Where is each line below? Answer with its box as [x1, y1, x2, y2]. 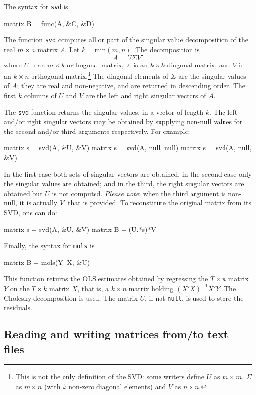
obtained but [4, 188, 43, 198]
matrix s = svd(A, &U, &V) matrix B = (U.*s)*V [4, 224, 156, 234]
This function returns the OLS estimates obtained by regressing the [4, 273, 208, 284]
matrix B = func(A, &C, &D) [4, 18, 94, 28]
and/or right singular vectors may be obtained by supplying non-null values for [4, 116, 243, 127]
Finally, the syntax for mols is [4, 240, 95, 251]
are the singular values [178, 70, 246, 81]
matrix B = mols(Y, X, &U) [4, 257, 90, 267]
